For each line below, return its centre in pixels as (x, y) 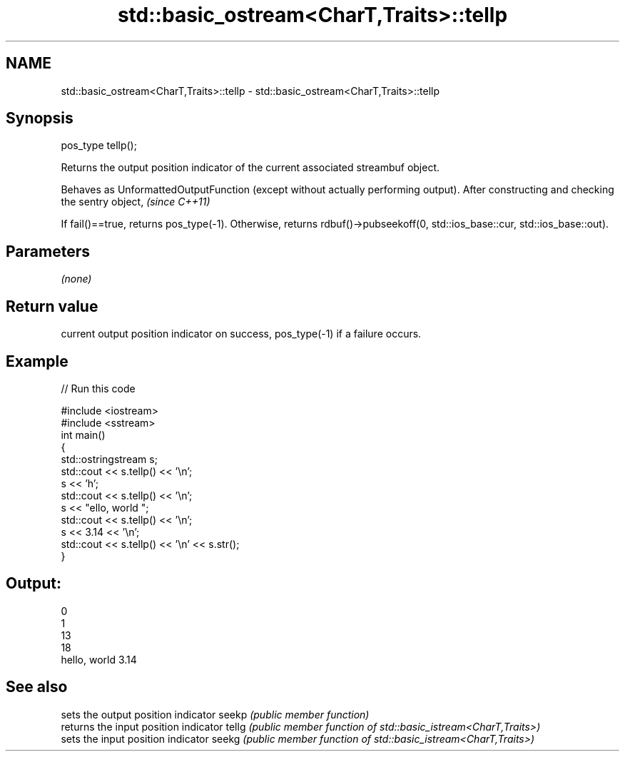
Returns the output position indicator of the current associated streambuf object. (250, 168)
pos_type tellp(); (99, 146)
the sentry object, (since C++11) (136, 202)
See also (37, 687)
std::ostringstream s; (109, 459)
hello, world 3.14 (99, 659)
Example (37, 361)
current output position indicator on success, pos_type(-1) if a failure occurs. (241, 334)
